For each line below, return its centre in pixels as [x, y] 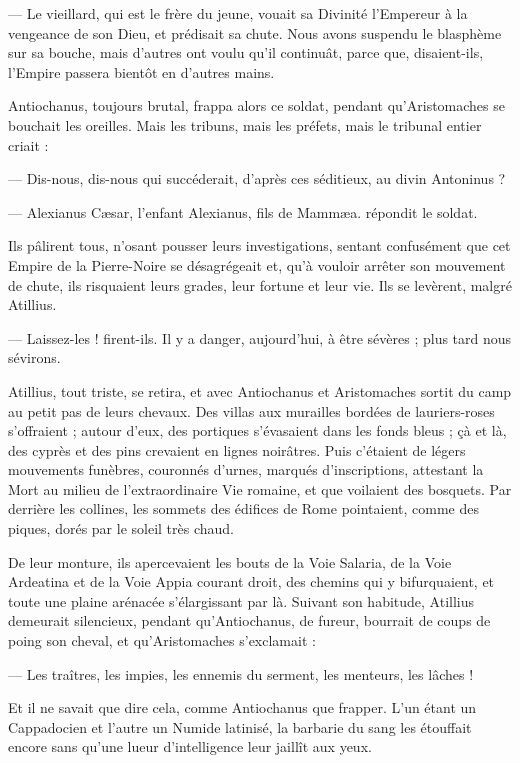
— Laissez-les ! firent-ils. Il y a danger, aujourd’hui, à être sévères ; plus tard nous [260, 337]
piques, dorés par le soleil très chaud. [121, 528]
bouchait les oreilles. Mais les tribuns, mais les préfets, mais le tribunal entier [245, 124]
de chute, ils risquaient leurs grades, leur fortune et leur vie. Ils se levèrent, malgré [260, 284]
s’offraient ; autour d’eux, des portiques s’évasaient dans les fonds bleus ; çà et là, [257, 430]
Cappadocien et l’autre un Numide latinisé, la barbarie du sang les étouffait [240, 726]
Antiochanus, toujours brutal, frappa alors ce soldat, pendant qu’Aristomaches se [256, 105]
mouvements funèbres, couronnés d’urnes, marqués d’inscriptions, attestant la [246, 469]
